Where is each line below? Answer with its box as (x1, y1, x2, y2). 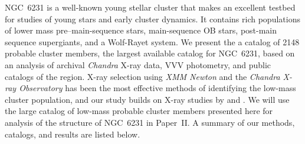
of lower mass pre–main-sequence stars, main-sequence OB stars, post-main (5, 24, 277, 36)
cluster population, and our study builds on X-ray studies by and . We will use (5, 93, 290, 105)
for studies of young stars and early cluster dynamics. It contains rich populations (5, 12, 300, 25)
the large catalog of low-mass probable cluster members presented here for (5, 105, 273, 117)
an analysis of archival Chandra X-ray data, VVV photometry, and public (5, 58, 271, 71)
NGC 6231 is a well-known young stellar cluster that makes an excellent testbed (5, 1, 296, 13)
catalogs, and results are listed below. (5, 128, 140, 140)
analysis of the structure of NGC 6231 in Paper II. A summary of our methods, (5, 116, 295, 128)
